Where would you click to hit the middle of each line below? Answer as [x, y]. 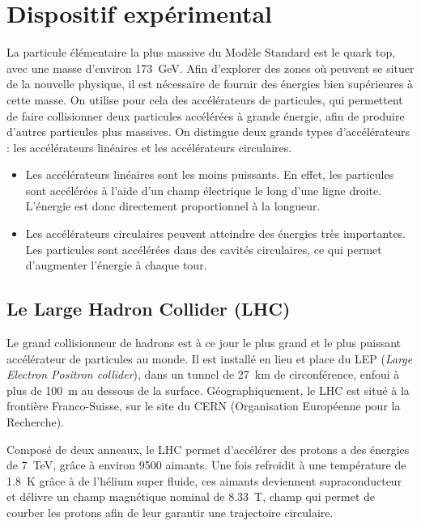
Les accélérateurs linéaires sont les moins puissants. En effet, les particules [210, 174]
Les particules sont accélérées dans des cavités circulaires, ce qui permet [204, 249]
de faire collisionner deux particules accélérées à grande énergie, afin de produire [206, 115]
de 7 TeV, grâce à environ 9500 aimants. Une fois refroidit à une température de [206, 465]
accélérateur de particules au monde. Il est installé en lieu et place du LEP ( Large [210, 358]
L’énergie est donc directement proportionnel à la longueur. [173, 206]
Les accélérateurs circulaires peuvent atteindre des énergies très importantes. [216, 233]
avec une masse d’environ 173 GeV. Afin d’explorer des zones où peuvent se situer [210, 68]
